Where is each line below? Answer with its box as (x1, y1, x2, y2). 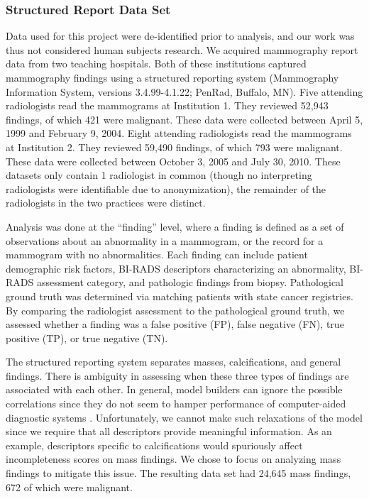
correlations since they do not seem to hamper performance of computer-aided (6, 396, 346, 411)
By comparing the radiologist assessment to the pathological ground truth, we (6, 302, 345, 317)
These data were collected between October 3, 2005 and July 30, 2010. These (6, 153, 341, 168)
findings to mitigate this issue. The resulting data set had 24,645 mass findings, (6, 466, 351, 481)
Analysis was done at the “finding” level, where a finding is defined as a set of (6, 219, 344, 234)
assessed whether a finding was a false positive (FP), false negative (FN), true (6, 317, 344, 331)
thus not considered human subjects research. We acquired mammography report (6, 42, 358, 57)
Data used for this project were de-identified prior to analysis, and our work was (6, 28, 355, 43)
